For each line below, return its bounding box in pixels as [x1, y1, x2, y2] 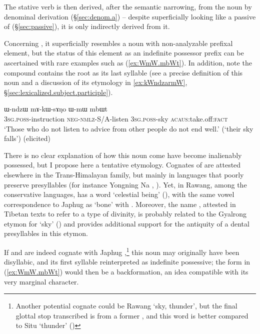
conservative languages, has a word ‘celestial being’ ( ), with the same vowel [4, 189, 234, 199]
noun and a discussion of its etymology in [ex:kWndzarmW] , [4, 77, 187, 87]
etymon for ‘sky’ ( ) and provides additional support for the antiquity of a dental [4, 218, 249, 228]
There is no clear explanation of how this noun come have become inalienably [4, 149, 242, 160]
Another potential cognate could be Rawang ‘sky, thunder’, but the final [15, 300, 237, 311]
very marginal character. [4, 276, 79, 286]
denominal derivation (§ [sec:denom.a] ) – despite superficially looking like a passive [4, 11, 256, 21]
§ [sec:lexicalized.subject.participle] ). [4, 86, 113, 97]
